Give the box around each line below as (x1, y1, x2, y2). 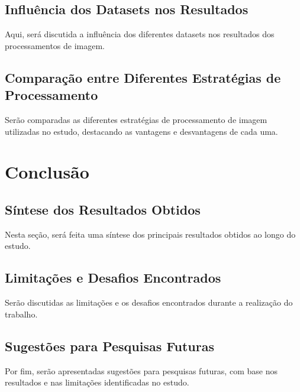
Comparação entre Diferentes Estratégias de (5, 68, 281, 86)
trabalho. (5, 307, 38, 320)
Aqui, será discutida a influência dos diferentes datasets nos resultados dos (5, 28, 275, 40)
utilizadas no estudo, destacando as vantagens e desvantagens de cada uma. (5, 125, 278, 137)
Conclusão (5, 160, 89, 184)
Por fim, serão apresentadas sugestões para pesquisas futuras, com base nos (5, 364, 278, 377)
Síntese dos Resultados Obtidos (5, 200, 201, 218)
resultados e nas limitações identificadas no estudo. (5, 376, 189, 388)
